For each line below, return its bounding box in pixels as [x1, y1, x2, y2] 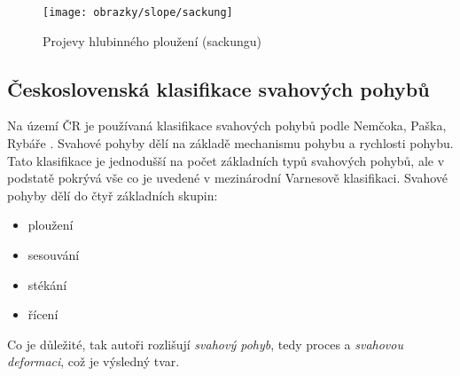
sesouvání [27, 246, 80, 264]
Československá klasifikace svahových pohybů [7, 74, 430, 102]
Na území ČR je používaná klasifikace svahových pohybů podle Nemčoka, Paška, [7, 116, 447, 135]
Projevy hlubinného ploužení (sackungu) [43, 31, 261, 50]
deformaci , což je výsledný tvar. [7, 352, 180, 371]
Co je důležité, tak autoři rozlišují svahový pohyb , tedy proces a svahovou [7, 334, 403, 353]
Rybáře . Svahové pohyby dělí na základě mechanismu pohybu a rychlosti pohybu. [7, 134, 454, 153]
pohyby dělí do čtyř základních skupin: [7, 185, 218, 204]
